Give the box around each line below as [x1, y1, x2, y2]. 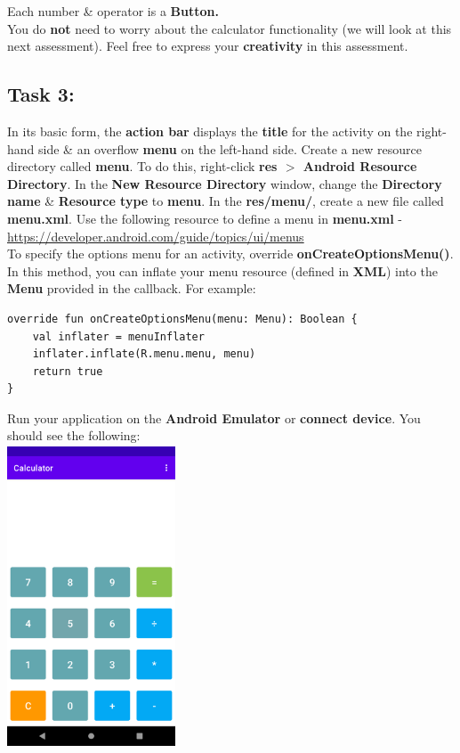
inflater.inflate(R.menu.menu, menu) [32, 348, 256, 361]
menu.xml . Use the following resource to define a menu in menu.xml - [7, 209, 403, 227]
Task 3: [7, 80, 75, 108]
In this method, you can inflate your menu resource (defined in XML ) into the [7, 261, 438, 280]
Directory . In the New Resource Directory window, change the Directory [7, 174, 442, 192]
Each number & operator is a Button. [7, 2, 219, 20]
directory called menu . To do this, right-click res [7, 157, 278, 176]
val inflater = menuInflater [32, 330, 205, 343]
